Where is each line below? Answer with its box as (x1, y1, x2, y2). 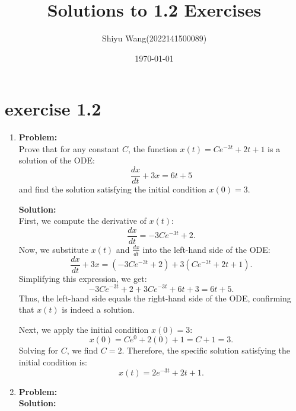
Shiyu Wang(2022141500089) (101, 32, 207, 44)
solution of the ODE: (18, 154, 95, 166)
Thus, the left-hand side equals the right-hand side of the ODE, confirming (18, 291, 291, 304)
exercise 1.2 (5, 97, 101, 121)
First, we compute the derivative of (18, 214, 147, 227)
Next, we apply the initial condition (18, 323, 149, 335)
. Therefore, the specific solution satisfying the (122, 344, 290, 357)
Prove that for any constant (18, 142, 120, 155)
